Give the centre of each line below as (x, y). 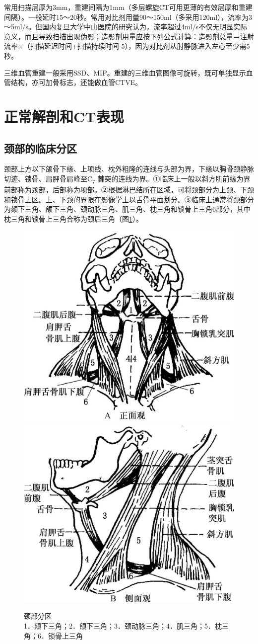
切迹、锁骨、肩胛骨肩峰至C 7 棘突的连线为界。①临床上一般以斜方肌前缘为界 (127, 179)
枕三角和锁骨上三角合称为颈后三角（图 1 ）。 (73, 218)
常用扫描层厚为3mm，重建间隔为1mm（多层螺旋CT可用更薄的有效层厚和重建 (128, 7)
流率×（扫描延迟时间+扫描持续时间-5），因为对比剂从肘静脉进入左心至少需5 (127, 46)
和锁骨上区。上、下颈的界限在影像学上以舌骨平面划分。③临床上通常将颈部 (126, 199)
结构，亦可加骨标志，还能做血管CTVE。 (76, 82)
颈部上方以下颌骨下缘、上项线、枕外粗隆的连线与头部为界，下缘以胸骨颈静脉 (129, 169)
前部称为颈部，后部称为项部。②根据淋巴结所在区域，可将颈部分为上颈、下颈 (129, 190)
